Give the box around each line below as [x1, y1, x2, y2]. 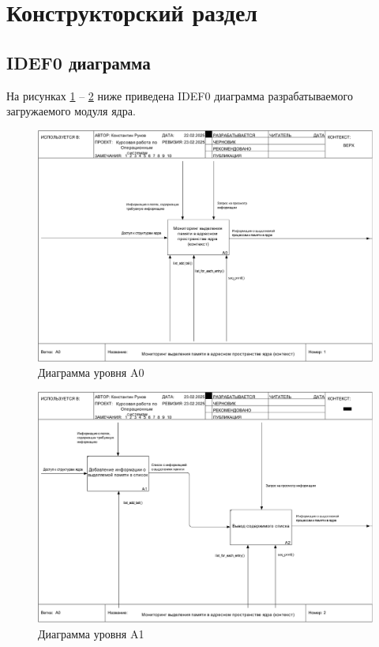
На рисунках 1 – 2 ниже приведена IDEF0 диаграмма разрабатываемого [6, 87, 353, 103]
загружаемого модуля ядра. [6, 103, 136, 119]
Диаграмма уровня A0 [38, 364, 144, 381]
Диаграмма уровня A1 [38, 626, 144, 642]
